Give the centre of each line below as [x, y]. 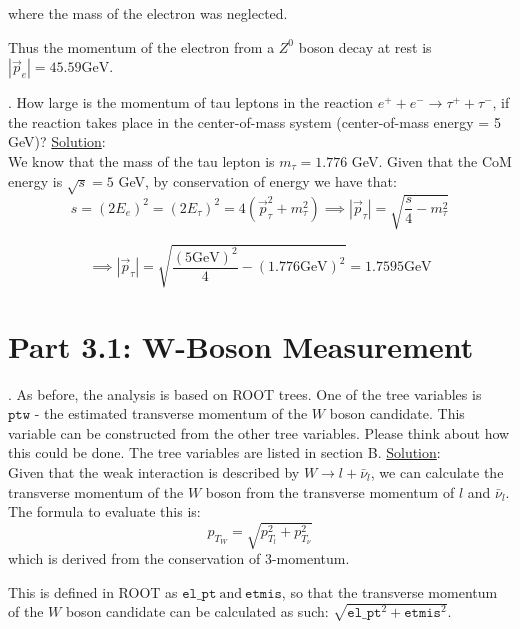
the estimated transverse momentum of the [176, 413]
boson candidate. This [397, 413]
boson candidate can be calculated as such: [197, 611]
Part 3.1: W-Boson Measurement [241, 345]
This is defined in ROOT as [93, 591]
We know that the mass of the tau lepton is [141, 160]
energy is [35, 180]
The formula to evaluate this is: [104, 511]
